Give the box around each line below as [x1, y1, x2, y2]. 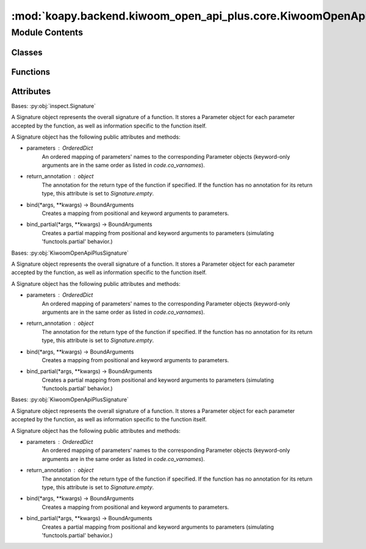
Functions [11, 67, 51, 77]
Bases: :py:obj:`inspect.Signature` [11, 102, 96, 109]
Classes [11, 47, 43, 57]
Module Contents [11, 27, 84, 38]
